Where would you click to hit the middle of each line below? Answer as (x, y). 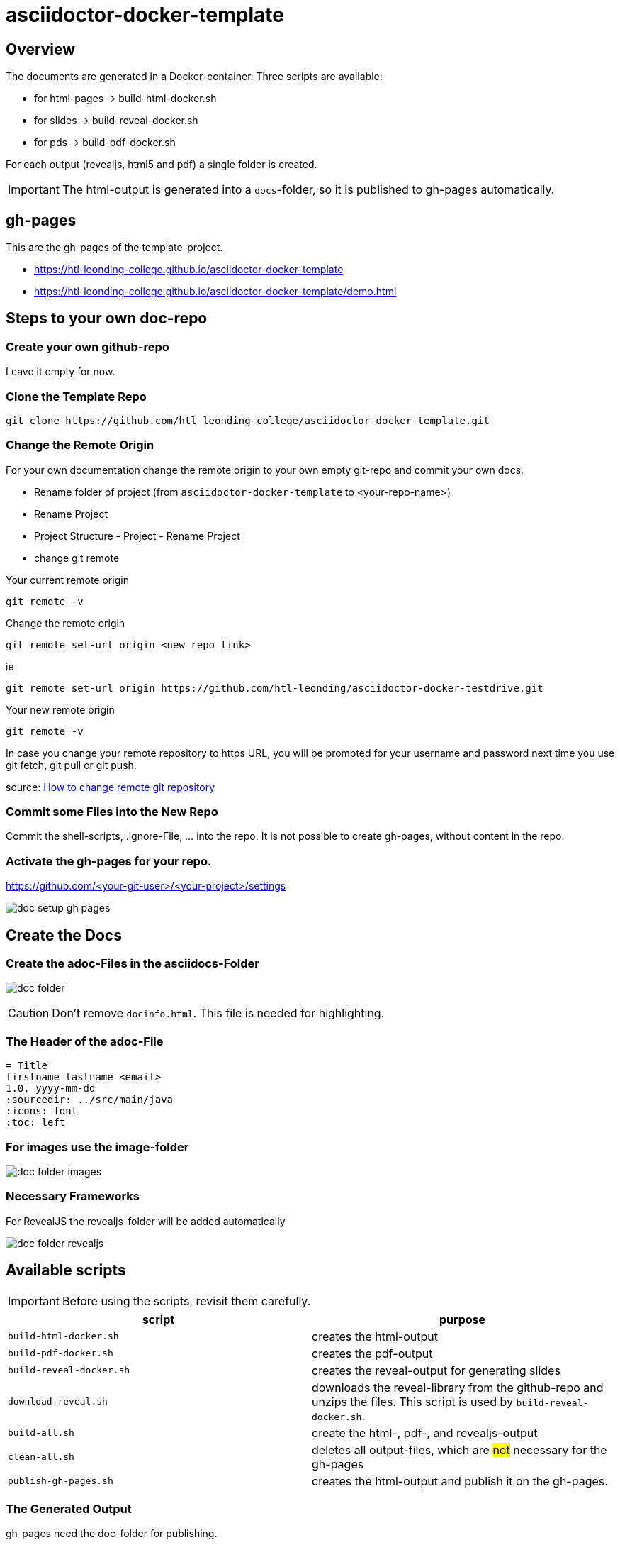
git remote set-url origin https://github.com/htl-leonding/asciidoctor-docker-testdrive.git (275, 688)
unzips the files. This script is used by (413, 1401)
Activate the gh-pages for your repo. (109, 861)
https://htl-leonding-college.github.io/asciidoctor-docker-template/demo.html (215, 292)
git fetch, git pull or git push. (71, 765)
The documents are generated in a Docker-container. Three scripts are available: (194, 77)
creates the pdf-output (372, 1353)
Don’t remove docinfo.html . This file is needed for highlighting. (218, 1013)
